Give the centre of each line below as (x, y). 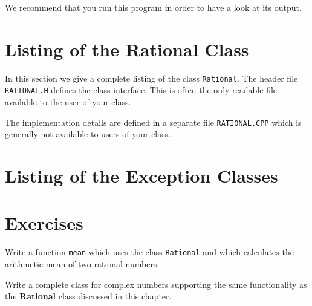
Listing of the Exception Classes (141, 176)
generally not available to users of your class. (88, 134)
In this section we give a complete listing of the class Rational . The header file (151, 78)
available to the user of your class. (68, 102)
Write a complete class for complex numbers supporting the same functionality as (156, 284)
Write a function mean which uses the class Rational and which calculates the (149, 252)
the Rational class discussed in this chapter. (88, 296)
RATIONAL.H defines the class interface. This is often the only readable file (141, 90)
